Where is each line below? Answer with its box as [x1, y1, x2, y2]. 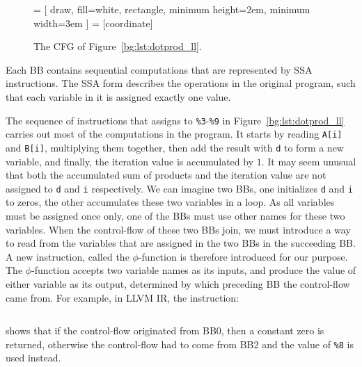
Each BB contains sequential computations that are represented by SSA [6, 62, 313, 76]
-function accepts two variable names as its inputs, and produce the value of [31, 263, 356, 277]
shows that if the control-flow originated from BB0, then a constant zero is [6, 323, 324, 338]
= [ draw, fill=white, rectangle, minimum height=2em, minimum [33, 2, 310, 16]
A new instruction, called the [6, 249, 129, 263]
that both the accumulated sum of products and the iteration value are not [6, 168, 326, 182]
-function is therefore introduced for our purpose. [138, 249, 348, 263]
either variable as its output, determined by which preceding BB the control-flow [6, 276, 350, 291]
